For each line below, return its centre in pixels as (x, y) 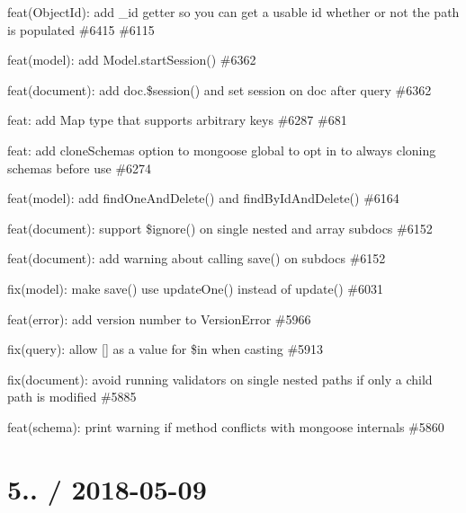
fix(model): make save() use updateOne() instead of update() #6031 (195, 288)
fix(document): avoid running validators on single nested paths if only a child (220, 379)
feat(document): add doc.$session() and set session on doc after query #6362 (220, 89)
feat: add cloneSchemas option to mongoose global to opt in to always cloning (222, 150)
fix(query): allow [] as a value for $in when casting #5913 (166, 349)
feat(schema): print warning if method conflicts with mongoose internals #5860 (226, 426)
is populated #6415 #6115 (81, 29)
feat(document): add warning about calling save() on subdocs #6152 (197, 258)
